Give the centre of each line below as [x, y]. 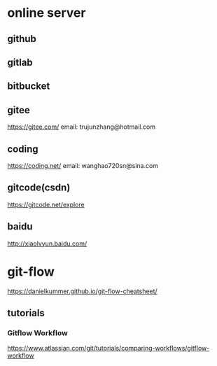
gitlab [20, 62]
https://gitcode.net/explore [46, 204]
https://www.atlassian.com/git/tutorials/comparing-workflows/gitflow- [108, 349]
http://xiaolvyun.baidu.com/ [47, 244]
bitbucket [29, 86]
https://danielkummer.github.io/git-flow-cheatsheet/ [82, 291]
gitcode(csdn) [39, 188]
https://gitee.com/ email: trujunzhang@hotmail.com [82, 127]
